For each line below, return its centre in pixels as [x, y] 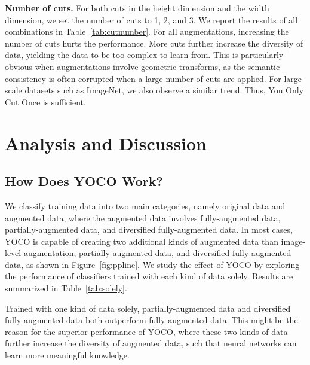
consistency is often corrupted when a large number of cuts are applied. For [143, 78]
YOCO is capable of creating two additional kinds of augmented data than [142, 241]
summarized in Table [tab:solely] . [66, 288]
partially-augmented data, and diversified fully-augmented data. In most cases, [149, 229]
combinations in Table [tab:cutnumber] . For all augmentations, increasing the [147, 31]
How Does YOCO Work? [84, 181]
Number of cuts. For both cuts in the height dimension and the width [137, 8]
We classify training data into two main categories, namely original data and [145, 206]
